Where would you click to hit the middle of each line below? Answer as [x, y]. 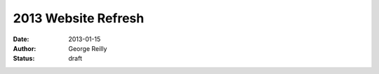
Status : [24, 59]
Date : [21, 39]
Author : [25, 48]
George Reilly [88, 48]
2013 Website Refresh [79, 18]
